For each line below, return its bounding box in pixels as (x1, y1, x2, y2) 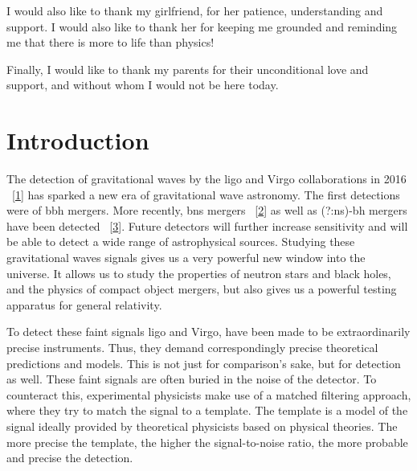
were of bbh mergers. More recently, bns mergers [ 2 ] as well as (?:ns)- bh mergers (6, 202, 407, 219)
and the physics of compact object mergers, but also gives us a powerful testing (6, 281, 397, 297)
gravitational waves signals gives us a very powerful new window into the (6, 249, 366, 266)
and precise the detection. (6, 449, 133, 466)
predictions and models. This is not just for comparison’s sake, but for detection (6, 354, 401, 371)
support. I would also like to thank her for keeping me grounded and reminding (6, 18, 398, 35)
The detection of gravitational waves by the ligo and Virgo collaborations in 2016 (6, 170, 407, 187)
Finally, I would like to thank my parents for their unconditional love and (6, 60, 369, 77)
